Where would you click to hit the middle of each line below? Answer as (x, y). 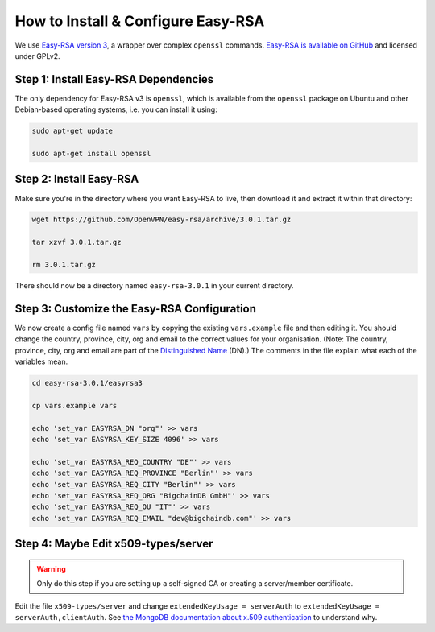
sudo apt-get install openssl (91, 153)
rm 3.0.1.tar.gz (64, 265)
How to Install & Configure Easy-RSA (140, 21)
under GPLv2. (37, 56)
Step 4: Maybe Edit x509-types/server (114, 544)
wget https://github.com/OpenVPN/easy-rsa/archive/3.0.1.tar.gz (162, 220)
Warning (51, 568)
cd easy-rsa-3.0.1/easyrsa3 (87, 383)
